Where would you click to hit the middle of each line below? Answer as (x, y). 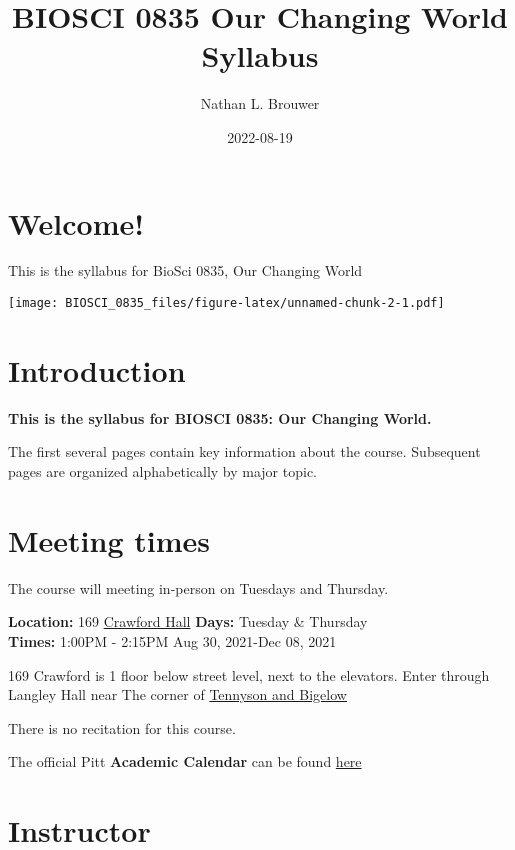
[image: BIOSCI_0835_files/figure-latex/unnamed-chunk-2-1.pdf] (226, 303)
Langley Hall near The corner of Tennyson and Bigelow (177, 694)
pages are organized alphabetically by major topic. (162, 471)
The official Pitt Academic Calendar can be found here (185, 761)
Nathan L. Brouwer (260, 103)
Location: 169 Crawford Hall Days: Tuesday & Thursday (188, 621)
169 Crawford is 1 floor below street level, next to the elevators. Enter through (249, 674)
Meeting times (109, 539)
